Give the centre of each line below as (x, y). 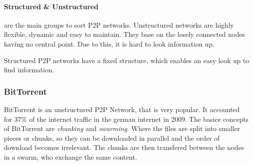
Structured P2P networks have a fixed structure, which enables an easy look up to (126, 60)
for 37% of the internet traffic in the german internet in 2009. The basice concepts (126, 119)
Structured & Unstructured (51, 6)
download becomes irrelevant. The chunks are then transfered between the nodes (124, 147)
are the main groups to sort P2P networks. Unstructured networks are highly (119, 25)
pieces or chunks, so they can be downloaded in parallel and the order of (112, 138)
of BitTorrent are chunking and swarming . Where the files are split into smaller (122, 128)
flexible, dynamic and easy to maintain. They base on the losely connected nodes (125, 34)
